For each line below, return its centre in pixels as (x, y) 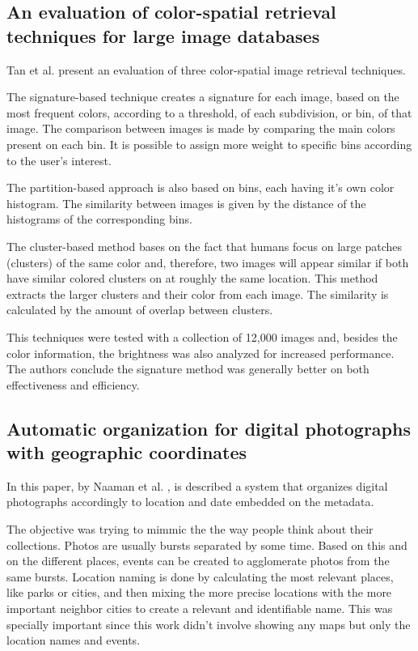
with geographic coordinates (127, 452)
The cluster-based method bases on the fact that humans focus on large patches (205, 246)
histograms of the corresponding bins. (99, 219)
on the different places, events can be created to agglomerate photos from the (198, 561)
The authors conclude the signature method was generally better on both (188, 369)
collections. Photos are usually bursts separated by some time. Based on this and (207, 545)
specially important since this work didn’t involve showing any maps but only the (209, 624)
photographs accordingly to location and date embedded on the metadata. (190, 502)
